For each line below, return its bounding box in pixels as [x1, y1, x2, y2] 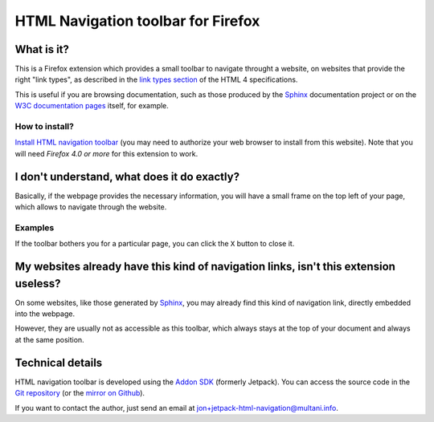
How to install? [14, 121, 74, 132]
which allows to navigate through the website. [14, 202, 167, 212]
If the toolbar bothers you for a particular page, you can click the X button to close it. [14, 239, 295, 249]
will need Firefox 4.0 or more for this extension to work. [14, 148, 199, 158]
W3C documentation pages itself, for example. [14, 101, 169, 111]
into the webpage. [14, 309, 76, 319]
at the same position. [14, 335, 84, 344]
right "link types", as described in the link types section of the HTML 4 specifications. [14, 75, 298, 84]
